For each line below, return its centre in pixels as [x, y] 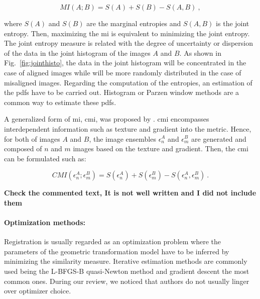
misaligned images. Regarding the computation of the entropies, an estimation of [128, 82]
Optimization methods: [45, 222]
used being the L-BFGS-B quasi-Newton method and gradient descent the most [127, 271]
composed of [23, 148]
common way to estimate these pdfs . [60, 102]
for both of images [32, 138]
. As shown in [200, 53]
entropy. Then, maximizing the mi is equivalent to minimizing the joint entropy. [127, 33]
